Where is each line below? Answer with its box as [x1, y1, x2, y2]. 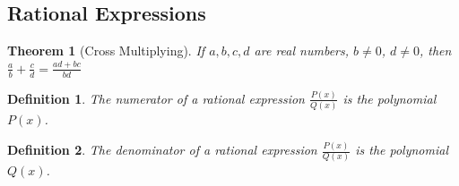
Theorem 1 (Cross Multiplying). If [7, 41, 205, 60]
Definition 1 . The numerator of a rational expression [7, 89, 305, 107]
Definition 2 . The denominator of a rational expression [7, 140, 317, 159]
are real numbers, [254, 41, 350, 60]
